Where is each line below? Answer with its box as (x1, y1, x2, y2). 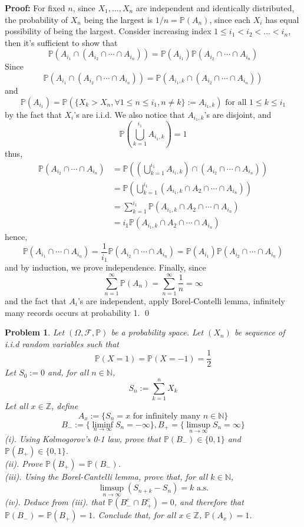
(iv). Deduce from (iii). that (5, 496, 105, 508)
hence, (5, 230, 28, 243)
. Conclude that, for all (92, 509, 176, 521)
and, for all (48, 366, 89, 378)
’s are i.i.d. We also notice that (74, 108, 185, 120)
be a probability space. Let (111, 326, 204, 338)
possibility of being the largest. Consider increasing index (5, 25, 212, 37)
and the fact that (5, 294, 67, 307)
